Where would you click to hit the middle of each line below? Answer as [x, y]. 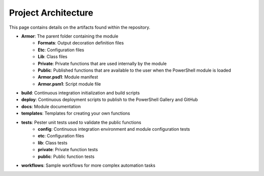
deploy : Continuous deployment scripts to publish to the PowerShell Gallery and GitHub [110, 99]
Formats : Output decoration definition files [81, 43]
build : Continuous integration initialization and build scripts [81, 93]
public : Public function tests [66, 156]
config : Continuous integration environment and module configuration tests [114, 129]
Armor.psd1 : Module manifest [68, 77]
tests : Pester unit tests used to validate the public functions [81, 122]
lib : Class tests [53, 143]
